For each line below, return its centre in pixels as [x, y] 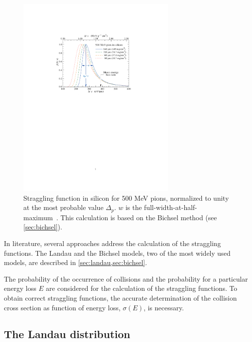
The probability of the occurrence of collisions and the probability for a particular [126, 278]
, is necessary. [164, 307]
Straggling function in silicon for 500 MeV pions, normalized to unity [126, 198]
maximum [38, 217]
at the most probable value [63, 207]
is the [134, 207]
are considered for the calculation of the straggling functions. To [142, 288]
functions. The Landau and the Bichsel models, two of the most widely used [117, 253]
